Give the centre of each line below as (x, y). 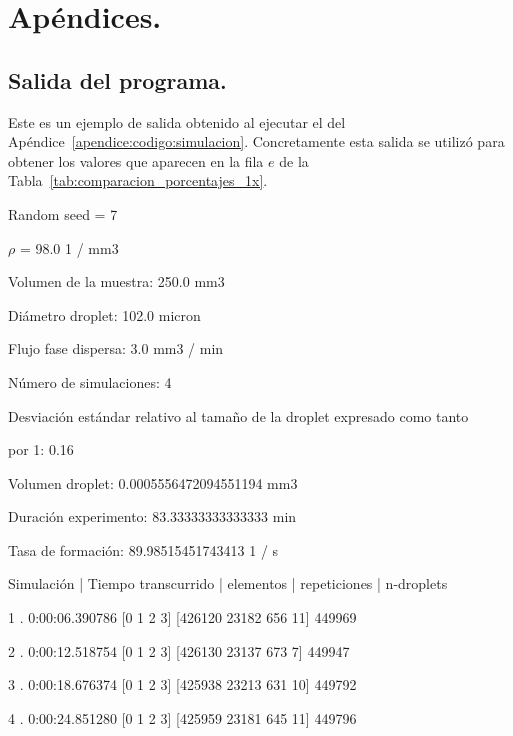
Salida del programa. (117, 79)
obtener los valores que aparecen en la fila (136, 160)
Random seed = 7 (63, 213)
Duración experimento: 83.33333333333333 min (152, 516)
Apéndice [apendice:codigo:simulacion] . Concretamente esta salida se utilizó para (256, 141)
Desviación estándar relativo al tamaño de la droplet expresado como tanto (238, 415)
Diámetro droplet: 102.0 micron (104, 314)
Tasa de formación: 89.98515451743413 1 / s (143, 549)
